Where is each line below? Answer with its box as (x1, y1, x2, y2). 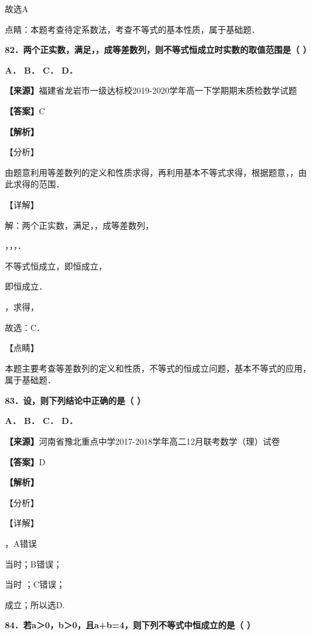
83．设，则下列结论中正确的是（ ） (5, 394, 146, 406)
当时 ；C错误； (5, 578, 65, 591)
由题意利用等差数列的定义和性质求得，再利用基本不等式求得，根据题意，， (5, 165, 298, 178)
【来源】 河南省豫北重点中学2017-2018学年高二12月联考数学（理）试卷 (5, 435, 280, 448)
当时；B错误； (5, 557, 62, 570)
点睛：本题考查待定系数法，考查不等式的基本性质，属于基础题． (5, 23, 260, 35)
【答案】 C (5, 104, 46, 117)
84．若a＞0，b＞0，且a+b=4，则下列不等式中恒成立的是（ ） (5, 619, 256, 631)
